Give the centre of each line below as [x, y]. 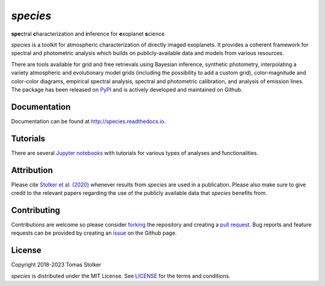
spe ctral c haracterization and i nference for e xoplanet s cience [88, 34]
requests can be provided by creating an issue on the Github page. [94, 233]
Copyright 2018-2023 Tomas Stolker [56, 265]
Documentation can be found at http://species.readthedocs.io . [88, 121]
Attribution [32, 170]
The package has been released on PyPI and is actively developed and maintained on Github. [127, 89]
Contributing [36, 210]
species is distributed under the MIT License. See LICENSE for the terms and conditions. [121, 276]
